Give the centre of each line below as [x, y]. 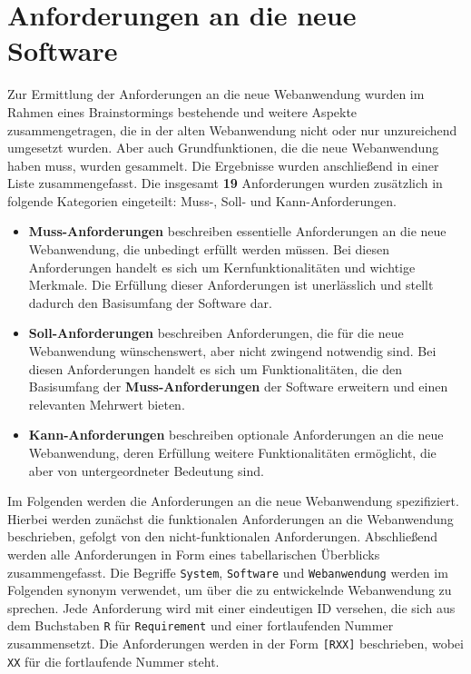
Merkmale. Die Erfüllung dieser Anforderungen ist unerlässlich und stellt [231, 285]
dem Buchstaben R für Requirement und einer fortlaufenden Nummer [201, 625]
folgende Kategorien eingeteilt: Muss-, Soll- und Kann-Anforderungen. [202, 200]
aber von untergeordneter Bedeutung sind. [146, 470]
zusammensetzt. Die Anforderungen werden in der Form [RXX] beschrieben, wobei [235, 644]
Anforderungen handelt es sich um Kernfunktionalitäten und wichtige [222, 267]
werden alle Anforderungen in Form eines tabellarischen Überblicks [194, 554]
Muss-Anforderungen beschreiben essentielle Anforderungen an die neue [237, 231]
